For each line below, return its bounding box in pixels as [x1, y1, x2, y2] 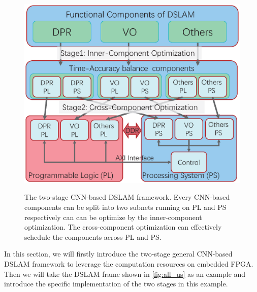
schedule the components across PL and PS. [24, 231, 162, 242]
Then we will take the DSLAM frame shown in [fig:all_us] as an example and [4, 268, 246, 279]
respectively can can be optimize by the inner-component [24, 211, 202, 222]
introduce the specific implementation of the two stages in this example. [4, 278, 228, 289]
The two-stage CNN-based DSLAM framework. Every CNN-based [24, 192, 230, 202]
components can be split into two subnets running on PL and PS [24, 201, 227, 212]
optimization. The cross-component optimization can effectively [24, 222, 222, 232]
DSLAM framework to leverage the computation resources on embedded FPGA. [4, 258, 253, 269]
